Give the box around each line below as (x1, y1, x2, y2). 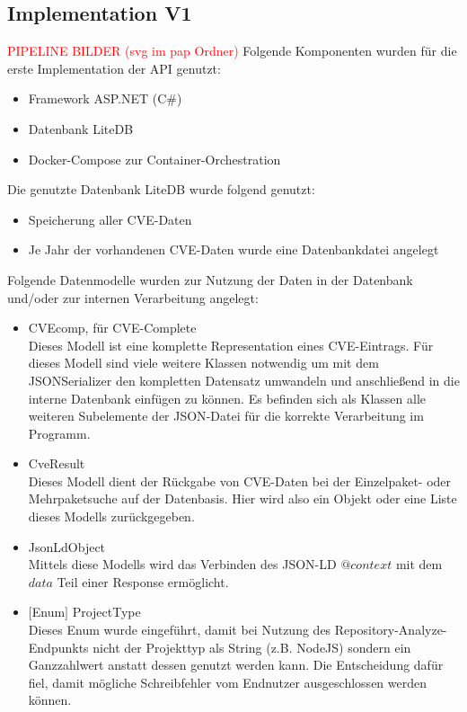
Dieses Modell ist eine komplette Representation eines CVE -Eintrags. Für (28, 335, 434, 354)
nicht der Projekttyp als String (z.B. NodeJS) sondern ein (93, 637, 411, 656)
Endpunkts (28, 637, 89, 656)
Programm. (28, 423, 91, 442)
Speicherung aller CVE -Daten (28, 209, 192, 228)
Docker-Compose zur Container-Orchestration (28, 149, 281, 168)
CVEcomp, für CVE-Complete (28, 318, 197, 337)
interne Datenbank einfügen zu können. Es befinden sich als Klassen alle (28, 388, 427, 407)
